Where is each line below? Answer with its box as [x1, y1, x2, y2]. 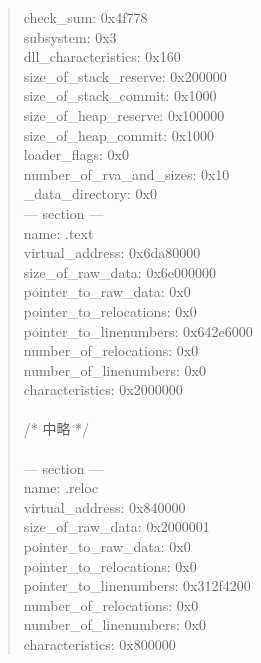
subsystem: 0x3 [23, 26, 117, 47]
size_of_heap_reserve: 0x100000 [23, 104, 225, 125]
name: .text [23, 222, 94, 243]
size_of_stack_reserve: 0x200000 [23, 65, 227, 86]
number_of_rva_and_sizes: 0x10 [23, 163, 230, 184]
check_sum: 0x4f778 [23, 7, 148, 27]
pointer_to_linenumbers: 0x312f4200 [23, 575, 251, 596]
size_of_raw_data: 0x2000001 [23, 516, 210, 537]
